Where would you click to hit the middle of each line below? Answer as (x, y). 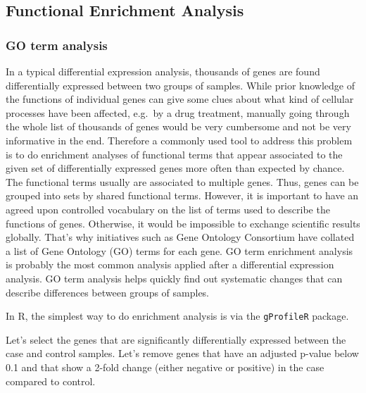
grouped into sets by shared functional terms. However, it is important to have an (182, 195)
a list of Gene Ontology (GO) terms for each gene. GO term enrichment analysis (179, 250)
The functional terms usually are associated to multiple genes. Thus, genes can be (182, 181)
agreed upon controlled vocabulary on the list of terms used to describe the (168, 209)
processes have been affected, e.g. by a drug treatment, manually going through (178, 112)
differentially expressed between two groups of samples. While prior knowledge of (181, 85)
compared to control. (51, 381)
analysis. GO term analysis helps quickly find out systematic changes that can (174, 278)
